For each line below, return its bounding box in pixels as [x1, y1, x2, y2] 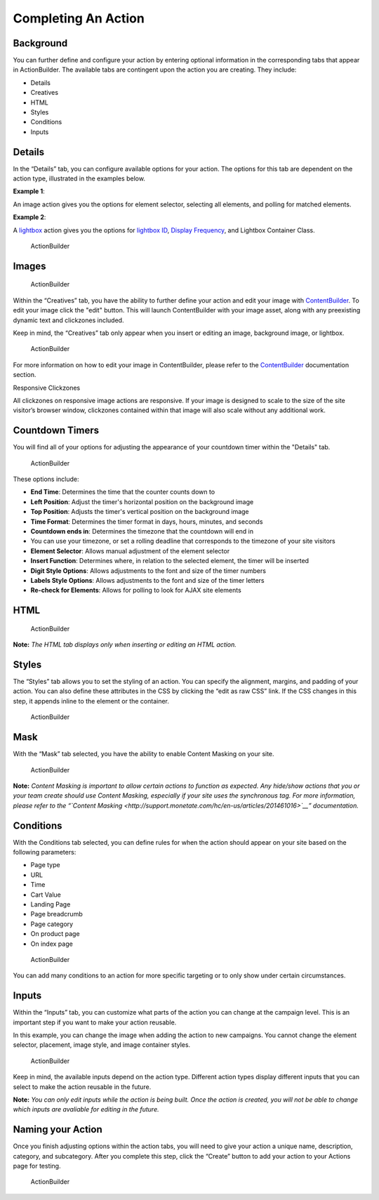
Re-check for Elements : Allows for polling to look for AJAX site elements [30, 586, 241, 595]
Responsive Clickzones [13, 383, 81, 392]
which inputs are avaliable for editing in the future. [13, 1105, 159, 1114]
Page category [30, 920, 74, 928]
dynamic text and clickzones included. [13, 316, 124, 324]
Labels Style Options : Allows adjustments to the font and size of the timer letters [30, 576, 265, 584]
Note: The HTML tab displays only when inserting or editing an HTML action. [13, 640, 237, 649]
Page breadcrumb [30, 910, 84, 918]
